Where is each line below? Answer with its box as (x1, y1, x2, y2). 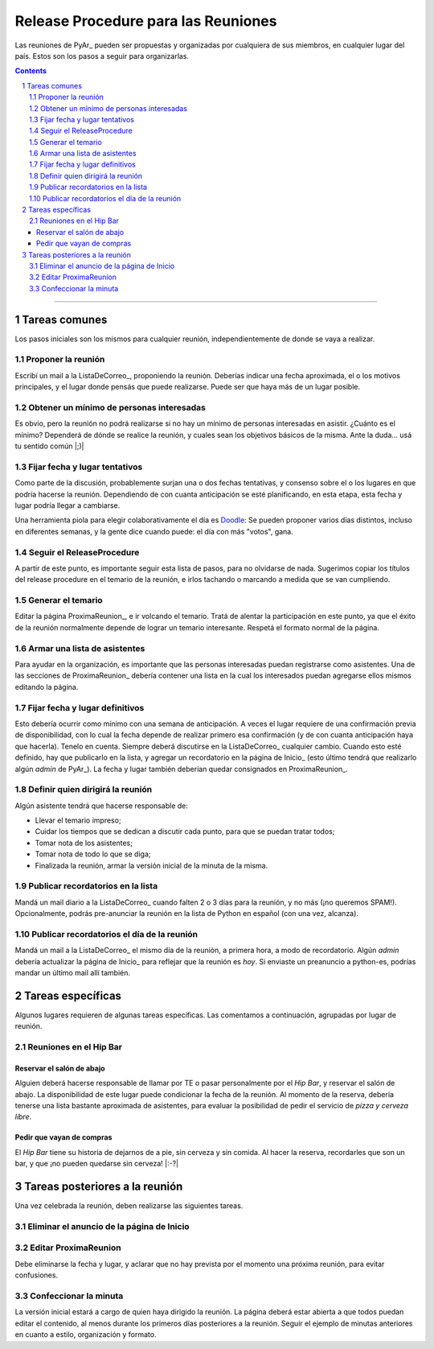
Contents (14, 66, 47, 76)
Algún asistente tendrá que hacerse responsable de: (14, 801, 189, 811)
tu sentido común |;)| (14, 441, 84, 451)
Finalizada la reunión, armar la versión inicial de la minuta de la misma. (35, 860, 268, 870)
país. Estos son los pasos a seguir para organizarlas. (14, 51, 189, 60)
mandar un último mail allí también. (14, 968, 130, 978)
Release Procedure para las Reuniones (14, 12, 277, 30)
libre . (14, 1112, 32, 1122)
